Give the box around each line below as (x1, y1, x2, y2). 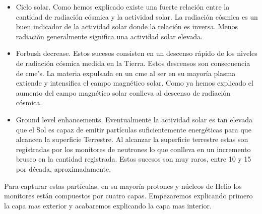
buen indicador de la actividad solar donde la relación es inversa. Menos (16, 21, 238, 32)
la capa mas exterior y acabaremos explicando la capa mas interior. (4, 200, 212, 210)
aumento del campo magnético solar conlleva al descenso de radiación (16, 87, 231, 98)
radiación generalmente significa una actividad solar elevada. (16, 31, 203, 41)
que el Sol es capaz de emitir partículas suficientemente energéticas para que (16, 124, 251, 134)
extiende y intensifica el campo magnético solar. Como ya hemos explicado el (16, 78, 253, 88)
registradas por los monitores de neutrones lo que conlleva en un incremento (16, 144, 251, 154)
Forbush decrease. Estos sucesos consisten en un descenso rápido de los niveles (16, 48, 257, 58)
